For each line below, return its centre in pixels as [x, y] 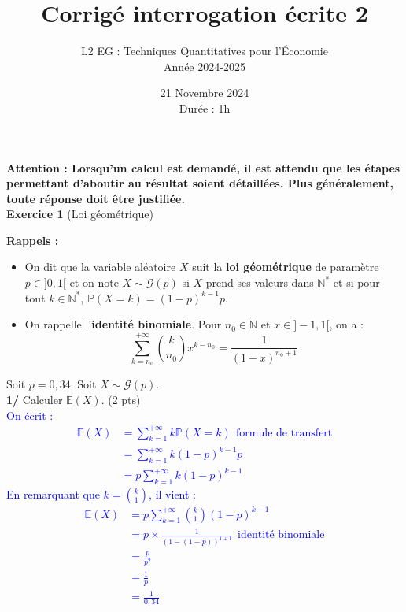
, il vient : [173, 494]
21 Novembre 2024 [205, 93]
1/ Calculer [35, 399]
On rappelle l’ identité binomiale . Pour [123, 324]
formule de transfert [284, 433]
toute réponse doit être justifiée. [96, 198]
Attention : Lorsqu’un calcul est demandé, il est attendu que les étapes [203, 167]
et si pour [356, 282]
